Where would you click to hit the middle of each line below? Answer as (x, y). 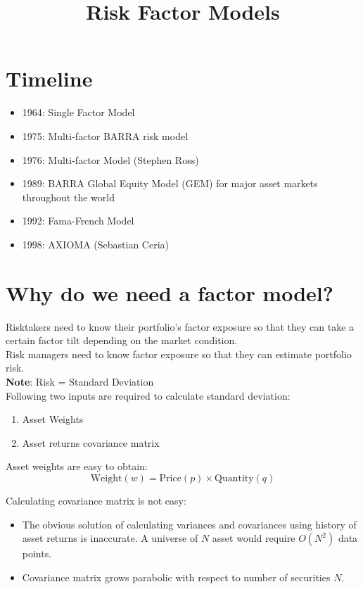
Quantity (234, 478)
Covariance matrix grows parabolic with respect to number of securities (176, 577)
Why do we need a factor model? (170, 292)
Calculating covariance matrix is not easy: (96, 500)
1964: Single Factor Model (78, 112)
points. (37, 553)
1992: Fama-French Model (78, 221)
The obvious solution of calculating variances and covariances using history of (189, 524)
